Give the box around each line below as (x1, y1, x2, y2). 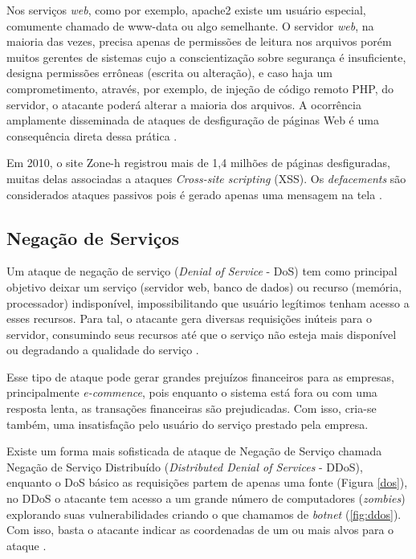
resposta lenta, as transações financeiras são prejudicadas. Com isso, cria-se (6, 400, 377, 417)
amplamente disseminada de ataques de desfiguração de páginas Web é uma (6, 112, 379, 129)
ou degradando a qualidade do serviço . (6, 341, 199, 358)
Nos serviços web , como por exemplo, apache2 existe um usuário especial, (6, 2, 366, 18)
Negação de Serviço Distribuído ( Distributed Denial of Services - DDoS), (6, 458, 363, 475)
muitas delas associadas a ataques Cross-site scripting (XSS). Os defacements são (6, 169, 406, 186)
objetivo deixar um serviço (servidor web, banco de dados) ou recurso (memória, (6, 278, 402, 295)
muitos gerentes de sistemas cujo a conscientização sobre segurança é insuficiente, (6, 48, 406, 65)
